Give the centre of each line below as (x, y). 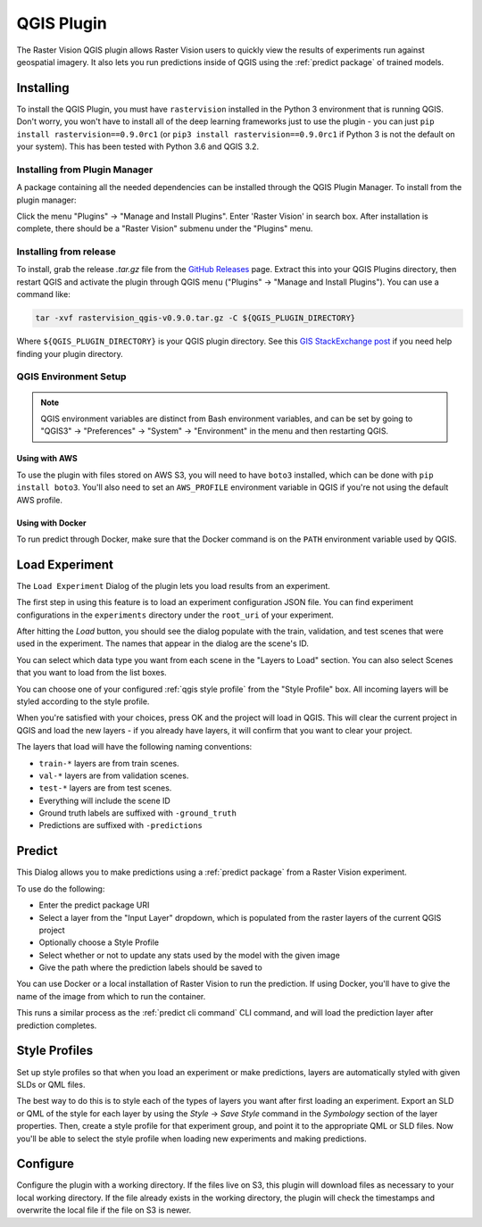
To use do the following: (61, 889)
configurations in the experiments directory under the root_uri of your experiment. (175, 615)
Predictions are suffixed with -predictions (120, 825)
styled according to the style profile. (83, 701)
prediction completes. (57, 1025)
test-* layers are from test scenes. (105, 788)
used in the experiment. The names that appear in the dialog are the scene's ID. (163, 643)
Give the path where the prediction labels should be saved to (150, 967)
